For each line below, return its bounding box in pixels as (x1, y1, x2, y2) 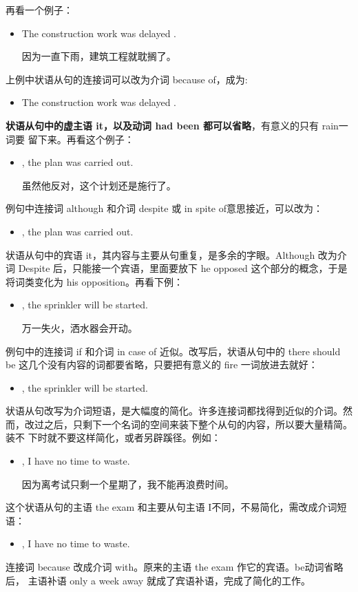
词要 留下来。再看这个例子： (6, 131, 134, 146)
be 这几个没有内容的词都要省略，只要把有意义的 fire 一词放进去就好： (6, 357, 318, 372)
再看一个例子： (6, 3, 73, 17)
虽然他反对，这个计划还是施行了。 (21, 178, 176, 192)
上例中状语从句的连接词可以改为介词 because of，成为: (6, 72, 248, 86)
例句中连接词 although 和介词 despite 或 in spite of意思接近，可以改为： (6, 201, 323, 215)
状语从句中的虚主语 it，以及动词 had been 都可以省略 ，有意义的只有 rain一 (6, 118, 348, 132)
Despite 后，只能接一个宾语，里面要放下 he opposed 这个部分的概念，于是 (18, 261, 348, 275)
